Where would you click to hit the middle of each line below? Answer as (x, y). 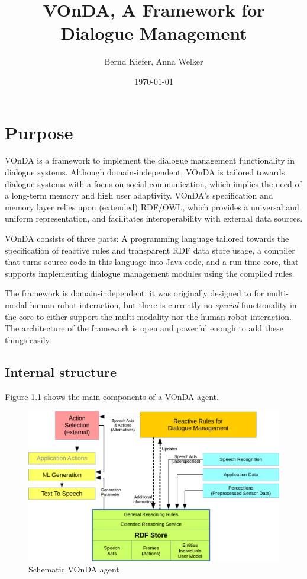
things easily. (28, 339)
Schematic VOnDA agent (74, 569)
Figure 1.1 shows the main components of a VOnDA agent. (112, 396)
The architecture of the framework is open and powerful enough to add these (144, 328)
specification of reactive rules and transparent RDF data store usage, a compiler (150, 250)
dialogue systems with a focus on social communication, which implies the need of (153, 183)
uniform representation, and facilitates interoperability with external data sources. (154, 218)
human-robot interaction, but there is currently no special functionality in (163, 304)
